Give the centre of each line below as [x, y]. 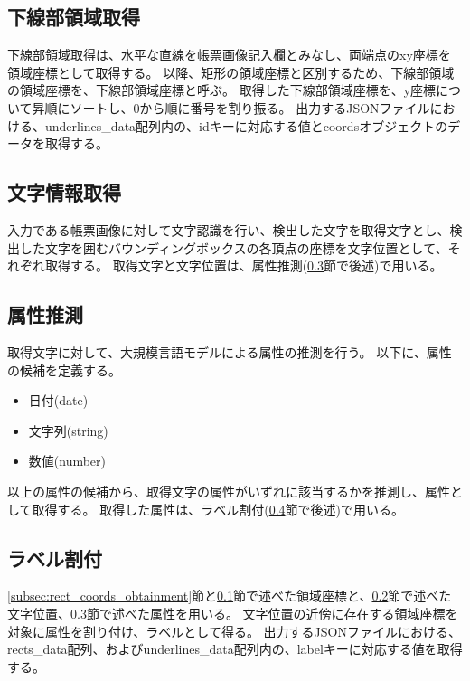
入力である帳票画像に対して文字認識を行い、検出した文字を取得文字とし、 [229, 229]
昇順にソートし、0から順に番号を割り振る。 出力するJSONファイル [231, 107]
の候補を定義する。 [64, 369]
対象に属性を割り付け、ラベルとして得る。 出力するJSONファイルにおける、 [234, 631]
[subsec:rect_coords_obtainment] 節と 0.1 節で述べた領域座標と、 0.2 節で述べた [230, 596]
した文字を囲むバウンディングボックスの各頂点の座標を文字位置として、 [234, 247]
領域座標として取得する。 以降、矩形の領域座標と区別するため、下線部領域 [231, 72]
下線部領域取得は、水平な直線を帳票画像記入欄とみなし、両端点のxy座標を [229, 55]
